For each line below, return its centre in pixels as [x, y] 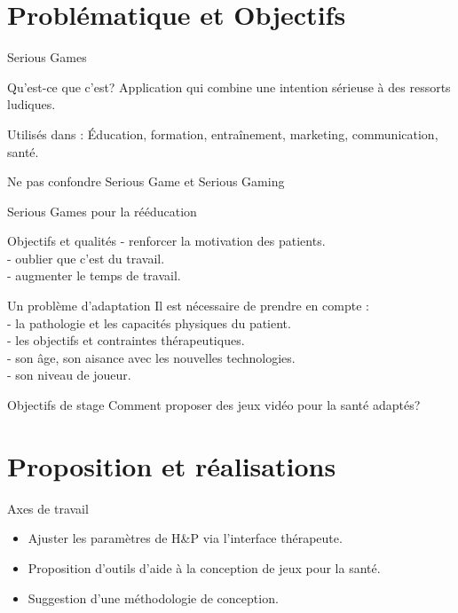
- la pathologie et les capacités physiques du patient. [149, 322]
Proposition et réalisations [172, 465]
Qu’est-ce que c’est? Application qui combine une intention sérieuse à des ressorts [229, 86]
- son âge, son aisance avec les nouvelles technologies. [151, 357]
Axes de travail [48, 508]
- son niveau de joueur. [69, 375]
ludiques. [32, 104]
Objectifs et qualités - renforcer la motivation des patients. [166, 241]
